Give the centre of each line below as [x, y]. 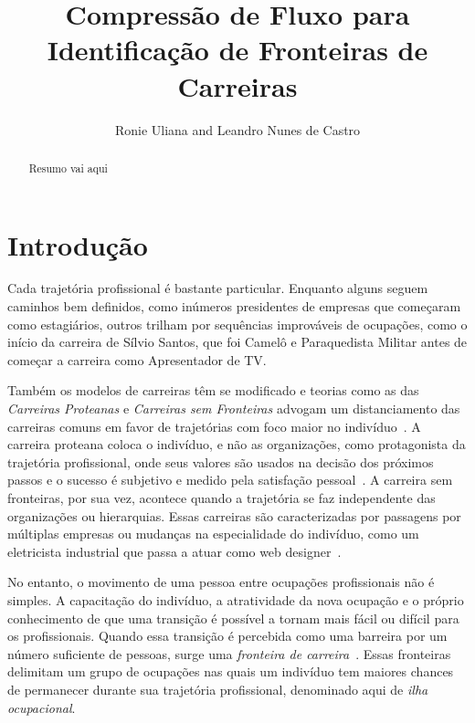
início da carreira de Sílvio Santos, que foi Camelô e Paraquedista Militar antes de [237, 342]
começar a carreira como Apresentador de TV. [137, 359]
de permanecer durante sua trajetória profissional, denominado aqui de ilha [218, 689]
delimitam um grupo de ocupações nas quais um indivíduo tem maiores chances [231, 671]
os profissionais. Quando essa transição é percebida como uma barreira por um [227, 636]
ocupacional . [42, 707]
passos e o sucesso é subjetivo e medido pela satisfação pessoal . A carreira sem [230, 480]
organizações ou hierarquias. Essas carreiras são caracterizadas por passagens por [234, 515]
